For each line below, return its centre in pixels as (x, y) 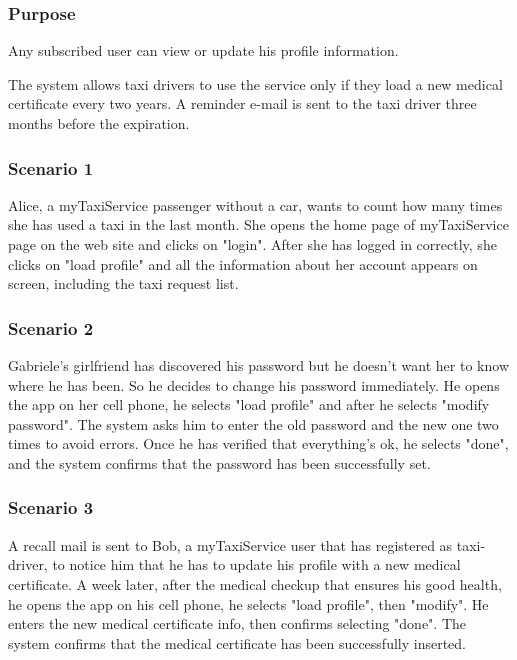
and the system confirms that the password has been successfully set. (219, 462)
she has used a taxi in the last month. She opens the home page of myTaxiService (258, 224)
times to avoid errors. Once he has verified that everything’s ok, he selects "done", (258, 443)
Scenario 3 (51, 507)
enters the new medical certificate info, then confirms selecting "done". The (237, 623)
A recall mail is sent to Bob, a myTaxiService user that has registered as (230, 544)
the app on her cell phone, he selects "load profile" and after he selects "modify (249, 404)
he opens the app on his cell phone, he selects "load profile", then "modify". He (248, 603)
